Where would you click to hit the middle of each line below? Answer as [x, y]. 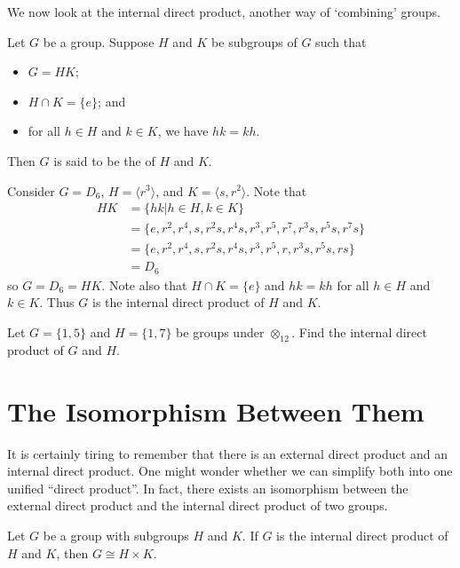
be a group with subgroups [116, 535]
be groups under [220, 332]
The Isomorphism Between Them [216, 410]
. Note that [277, 190]
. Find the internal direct [359, 332]
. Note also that [144, 284]
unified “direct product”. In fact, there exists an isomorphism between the [208, 488]
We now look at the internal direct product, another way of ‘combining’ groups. [224, 12]
